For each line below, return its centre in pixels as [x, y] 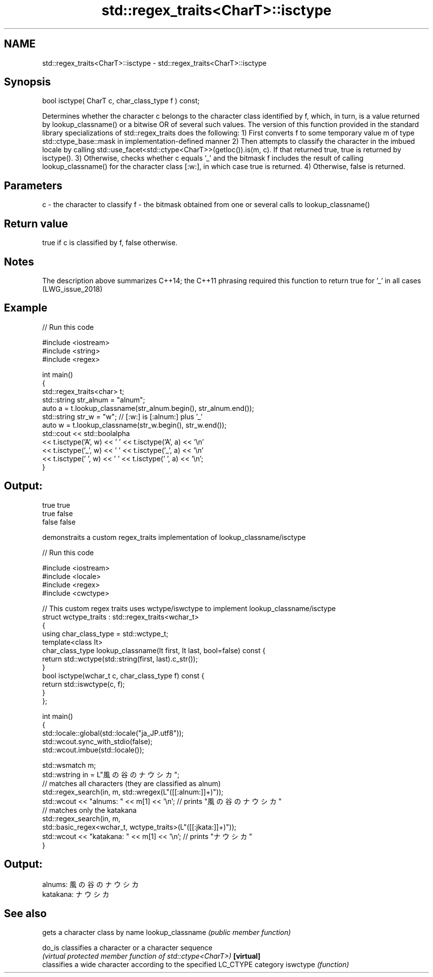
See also [25, 913]
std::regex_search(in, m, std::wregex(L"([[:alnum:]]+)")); [133, 792]
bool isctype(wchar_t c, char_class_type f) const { [123, 675]
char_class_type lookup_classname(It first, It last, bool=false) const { [154, 650]
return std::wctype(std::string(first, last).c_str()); [120, 659]
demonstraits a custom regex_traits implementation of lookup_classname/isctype [174, 537]
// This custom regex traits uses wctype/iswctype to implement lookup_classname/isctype [189, 608]
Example [26, 308]
